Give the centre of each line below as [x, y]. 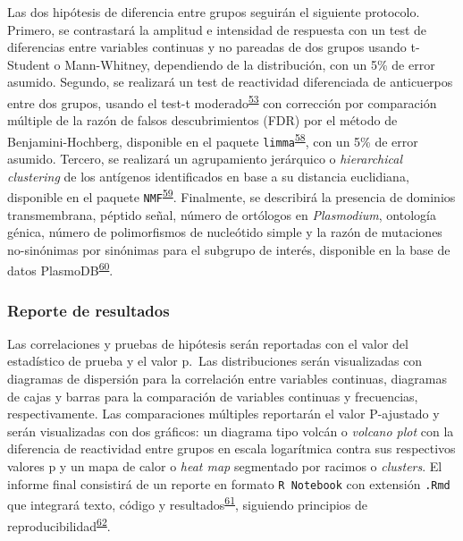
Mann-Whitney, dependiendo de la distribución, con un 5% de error [250, 64]
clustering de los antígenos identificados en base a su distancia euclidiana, [208, 176]
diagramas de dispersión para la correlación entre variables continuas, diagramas [227, 379]
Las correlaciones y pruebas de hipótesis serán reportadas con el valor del [208, 343]
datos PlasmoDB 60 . [60, 269]
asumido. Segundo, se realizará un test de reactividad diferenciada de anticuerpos [230, 82]
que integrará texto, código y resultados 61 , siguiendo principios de [188, 503]
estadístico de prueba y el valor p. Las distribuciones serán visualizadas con [215, 361]
